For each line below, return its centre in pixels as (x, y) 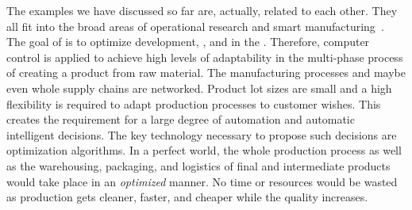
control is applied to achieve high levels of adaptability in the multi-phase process (205, 57)
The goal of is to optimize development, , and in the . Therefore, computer (188, 42)
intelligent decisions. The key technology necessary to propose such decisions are (202, 134)
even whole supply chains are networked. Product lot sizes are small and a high (199, 88)
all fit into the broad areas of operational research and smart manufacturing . (195, 26)
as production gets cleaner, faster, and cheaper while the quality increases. (187, 197)
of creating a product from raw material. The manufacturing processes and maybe (206, 73)
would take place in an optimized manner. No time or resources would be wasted (202, 181)
